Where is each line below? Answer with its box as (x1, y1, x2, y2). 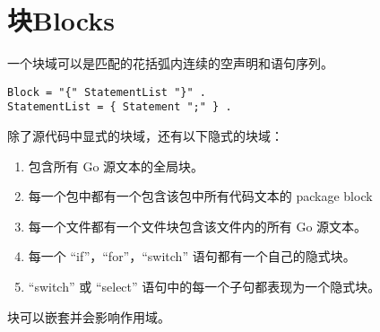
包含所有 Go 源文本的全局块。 (28, 156, 204, 175)
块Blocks (7, 2, 115, 39)
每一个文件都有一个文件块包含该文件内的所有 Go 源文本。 (28, 216, 367, 235)
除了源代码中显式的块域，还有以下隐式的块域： (7, 127, 283, 145)
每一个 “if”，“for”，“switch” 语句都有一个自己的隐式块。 (28, 247, 356, 266)
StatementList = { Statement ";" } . (7, 100, 232, 114)
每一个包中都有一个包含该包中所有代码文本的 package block (28, 187, 373, 205)
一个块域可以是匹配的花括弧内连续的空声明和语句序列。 (7, 54, 333, 73)
